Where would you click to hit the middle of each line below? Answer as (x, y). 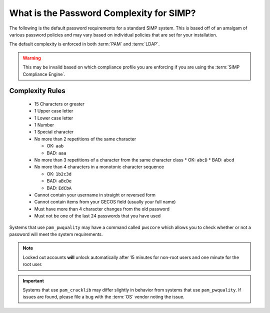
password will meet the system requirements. (56, 234)
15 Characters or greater (59, 104)
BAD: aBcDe (59, 181)
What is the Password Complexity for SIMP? (102, 13)
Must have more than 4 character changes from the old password (102, 209)
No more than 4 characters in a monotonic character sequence (99, 167)
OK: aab (55, 146)
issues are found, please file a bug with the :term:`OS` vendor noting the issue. (103, 297)
